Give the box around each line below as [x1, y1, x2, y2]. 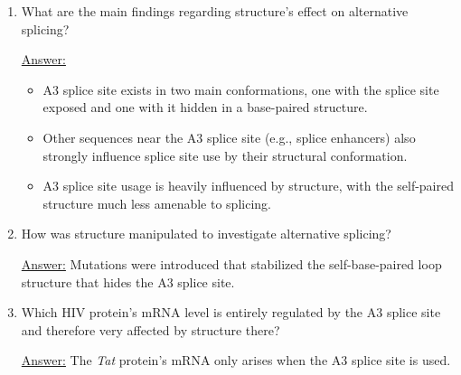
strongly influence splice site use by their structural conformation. [42, 145, 408, 164]
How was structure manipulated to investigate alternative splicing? [21, 224, 391, 243]
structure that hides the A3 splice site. [21, 272, 235, 291]
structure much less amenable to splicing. [42, 193, 271, 212]
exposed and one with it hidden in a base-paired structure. [42, 98, 368, 117]
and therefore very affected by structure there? [21, 320, 280, 339]
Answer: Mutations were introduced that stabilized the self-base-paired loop [21, 254, 442, 273]
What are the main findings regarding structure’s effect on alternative [21, 2, 409, 20]
